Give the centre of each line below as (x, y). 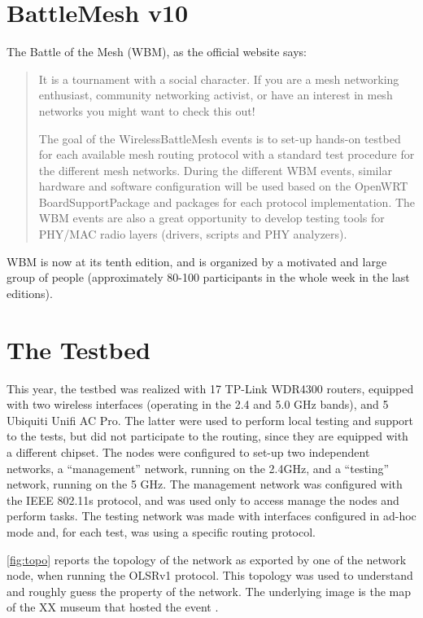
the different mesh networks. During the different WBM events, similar (215, 170)
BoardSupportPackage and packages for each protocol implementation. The (227, 202)
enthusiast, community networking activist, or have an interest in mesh (216, 95)
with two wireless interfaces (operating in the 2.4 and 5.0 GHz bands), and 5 (198, 404)
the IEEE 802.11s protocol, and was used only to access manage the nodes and (203, 500)
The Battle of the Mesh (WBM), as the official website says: (157, 52)
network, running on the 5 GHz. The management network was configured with (205, 484)
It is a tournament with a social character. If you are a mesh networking (219, 79)
